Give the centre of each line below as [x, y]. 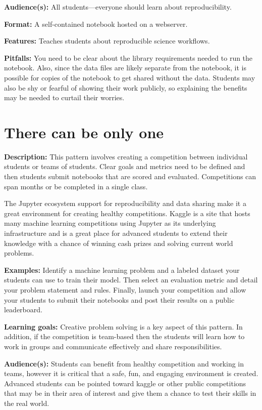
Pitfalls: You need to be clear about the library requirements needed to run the [128, 57]
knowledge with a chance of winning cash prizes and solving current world [119, 243]
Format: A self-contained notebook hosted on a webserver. [96, 24]
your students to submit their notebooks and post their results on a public [119, 299]
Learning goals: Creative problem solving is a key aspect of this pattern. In [123, 326]
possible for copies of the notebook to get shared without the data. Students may [130, 77]
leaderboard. [23, 310]
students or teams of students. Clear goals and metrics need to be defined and [125, 166]
